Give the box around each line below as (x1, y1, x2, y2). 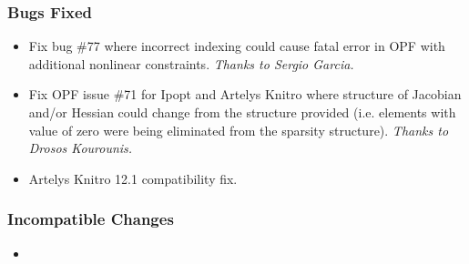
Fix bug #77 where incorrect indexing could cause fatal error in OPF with (28, 36, 445, 56)
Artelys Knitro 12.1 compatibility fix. (28, 168, 238, 188)
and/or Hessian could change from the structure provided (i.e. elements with (28, 103, 456, 121)
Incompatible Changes (7, 208, 174, 230)
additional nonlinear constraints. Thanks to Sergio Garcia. (28, 54, 354, 73)
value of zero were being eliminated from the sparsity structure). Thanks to (28, 120, 449, 139)
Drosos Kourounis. (28, 138, 133, 157)
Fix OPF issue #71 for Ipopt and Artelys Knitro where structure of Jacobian (28, 85, 462, 104)
